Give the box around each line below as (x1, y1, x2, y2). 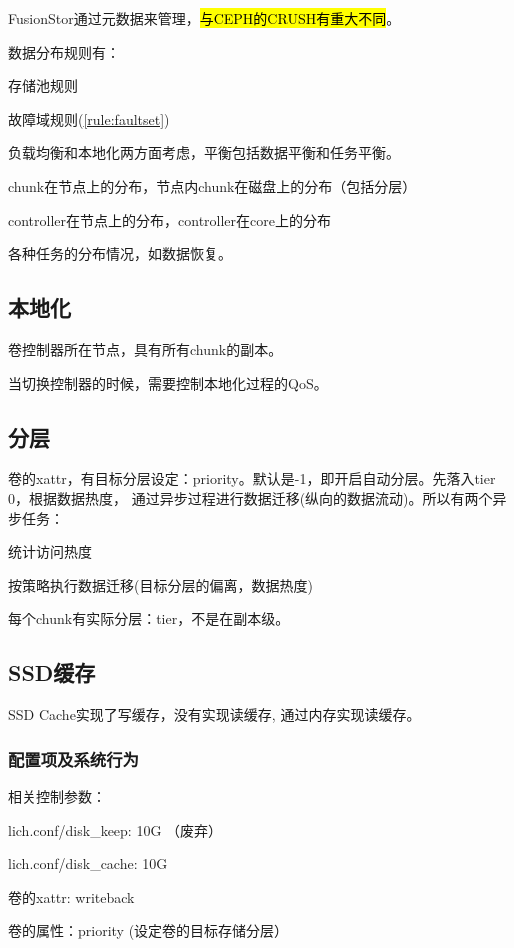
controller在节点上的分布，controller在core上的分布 (8, 209, 331, 230)
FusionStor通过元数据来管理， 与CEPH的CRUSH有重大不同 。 (8, 8, 401, 28)
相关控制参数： (8, 785, 106, 806)
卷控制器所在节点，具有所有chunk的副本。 (8, 338, 283, 359)
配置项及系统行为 (8, 746, 139, 771)
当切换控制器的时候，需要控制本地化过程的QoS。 (8, 372, 328, 393)
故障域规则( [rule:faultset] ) (8, 108, 170, 129)
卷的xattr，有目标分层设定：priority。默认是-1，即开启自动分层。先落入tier (8, 468, 496, 489)
